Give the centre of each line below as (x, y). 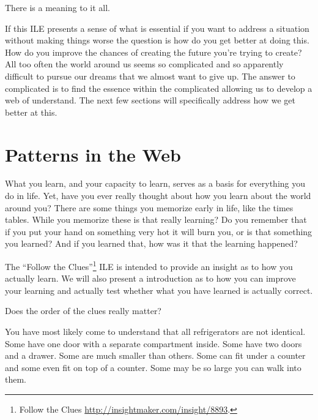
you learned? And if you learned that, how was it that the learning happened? (151, 243)
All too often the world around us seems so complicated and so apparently (144, 64)
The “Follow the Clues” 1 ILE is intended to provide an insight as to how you (149, 265)
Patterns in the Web (93, 154)
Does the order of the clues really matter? (83, 311)
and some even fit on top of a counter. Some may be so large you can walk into (153, 367)
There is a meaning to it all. (57, 7)
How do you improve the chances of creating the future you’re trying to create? (153, 52)
